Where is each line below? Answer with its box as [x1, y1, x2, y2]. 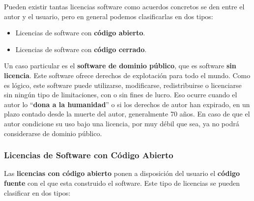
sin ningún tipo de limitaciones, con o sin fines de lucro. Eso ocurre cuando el [4, 89, 237, 100]
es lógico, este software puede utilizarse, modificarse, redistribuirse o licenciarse [4, 80, 242, 90]
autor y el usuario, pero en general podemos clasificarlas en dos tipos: [4, 11, 213, 21]
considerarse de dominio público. [4, 128, 102, 138]
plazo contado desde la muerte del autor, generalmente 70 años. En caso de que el [4, 109, 250, 119]
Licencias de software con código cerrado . [15, 44, 147, 54]
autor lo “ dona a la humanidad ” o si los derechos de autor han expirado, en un [4, 99, 250, 109]
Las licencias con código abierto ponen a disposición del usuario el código [4, 168, 240, 178]
